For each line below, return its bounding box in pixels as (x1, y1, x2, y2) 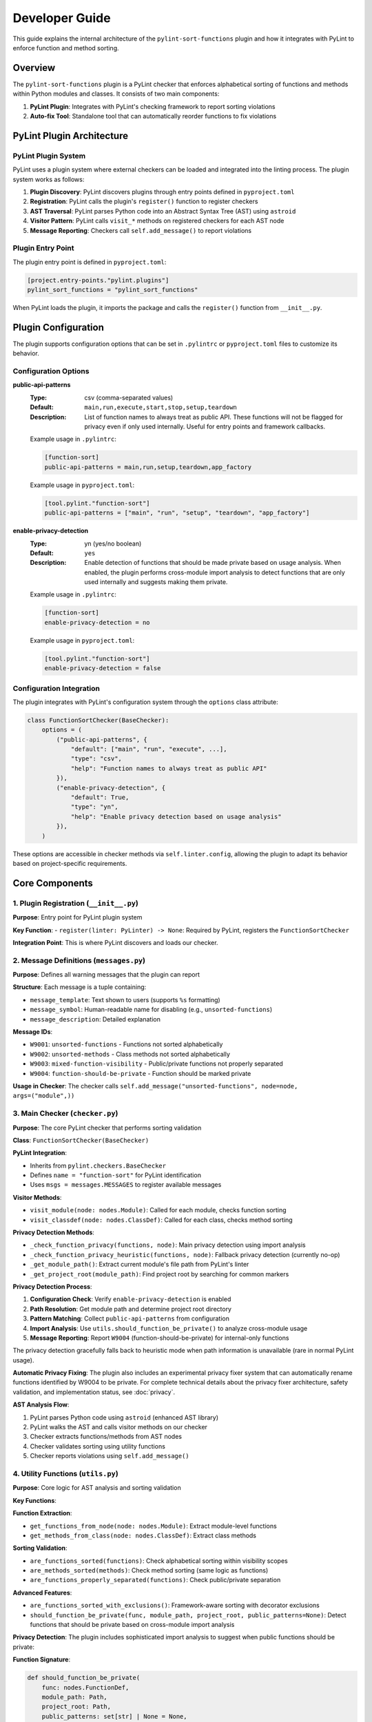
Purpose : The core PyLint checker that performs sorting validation (12, 1123, 202, 1132)
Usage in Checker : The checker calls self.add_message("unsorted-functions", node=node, (12, 1081, 298, 1090)
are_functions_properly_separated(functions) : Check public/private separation (30, 1576, 281, 1584)
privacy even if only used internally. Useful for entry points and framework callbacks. (84, 422, 326, 430)
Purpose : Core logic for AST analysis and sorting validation (12, 1484, 182, 1492)
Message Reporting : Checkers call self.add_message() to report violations (30, 226, 251, 234)
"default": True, (70, 793, 130, 802)
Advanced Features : (12, 1588, 72, 1597)
